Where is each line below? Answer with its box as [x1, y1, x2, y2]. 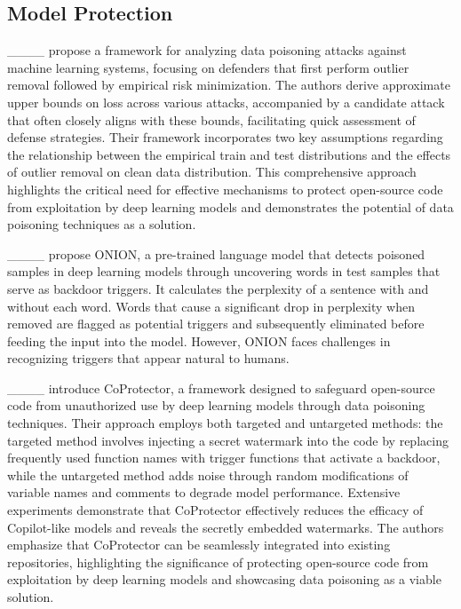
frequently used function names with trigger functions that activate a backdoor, [7, 448, 441, 467]
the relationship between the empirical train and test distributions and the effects [7, 145, 451, 163]
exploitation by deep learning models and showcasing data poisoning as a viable [7, 570, 441, 589]
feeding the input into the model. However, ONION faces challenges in [7, 331, 391, 350]
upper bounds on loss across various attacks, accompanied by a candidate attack [7, 92, 445, 111]
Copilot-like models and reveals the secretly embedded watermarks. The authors [7, 518, 444, 536]
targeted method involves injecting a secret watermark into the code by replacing [7, 431, 449, 449]
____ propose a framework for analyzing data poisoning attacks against [7, 41, 407, 59]
